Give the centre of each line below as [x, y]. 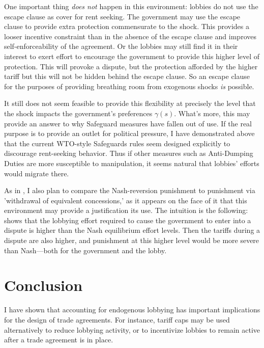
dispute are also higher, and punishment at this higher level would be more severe [132, 240]
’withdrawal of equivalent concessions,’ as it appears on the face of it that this [126, 200]
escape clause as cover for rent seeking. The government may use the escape [122, 16]
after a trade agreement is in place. [59, 340]
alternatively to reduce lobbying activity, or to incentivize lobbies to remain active [132, 329]
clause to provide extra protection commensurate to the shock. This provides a [127, 26]
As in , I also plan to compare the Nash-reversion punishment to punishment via [130, 190]
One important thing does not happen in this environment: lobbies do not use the [131, 6]
